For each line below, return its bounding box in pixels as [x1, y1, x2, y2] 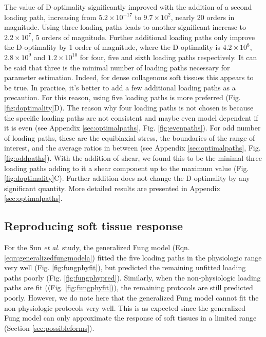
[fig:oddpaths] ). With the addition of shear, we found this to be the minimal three [4, 152, 262, 163]
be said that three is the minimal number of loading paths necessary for [4, 62, 230, 72]
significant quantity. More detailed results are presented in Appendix [4, 182, 220, 193]
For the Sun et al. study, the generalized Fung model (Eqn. [4, 242, 190, 253]
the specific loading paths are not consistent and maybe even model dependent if [4, 112, 258, 123]
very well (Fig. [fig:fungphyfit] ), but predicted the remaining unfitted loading [4, 262, 246, 273]
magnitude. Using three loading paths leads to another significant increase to [4, 22, 246, 32]
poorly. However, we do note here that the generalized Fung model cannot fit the [4, 292, 259, 303]
